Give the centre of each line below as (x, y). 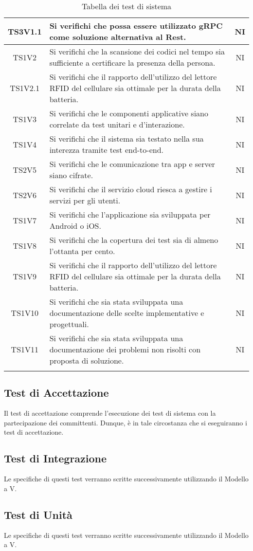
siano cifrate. (71, 175)
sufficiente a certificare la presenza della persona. (132, 63)
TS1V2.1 (25, 88)
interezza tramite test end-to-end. (107, 150)
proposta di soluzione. (87, 360)
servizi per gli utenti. (85, 200)
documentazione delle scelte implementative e (127, 313)
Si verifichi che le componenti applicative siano (129, 113)
